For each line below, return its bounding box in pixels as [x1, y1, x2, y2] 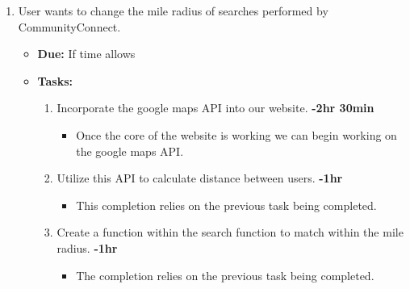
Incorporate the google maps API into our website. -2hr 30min [56, 99, 374, 116]
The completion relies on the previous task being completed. [76, 266, 374, 283]
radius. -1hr [56, 239, 118, 256]
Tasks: [37, 72, 73, 89]
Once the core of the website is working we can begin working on [76, 126, 397, 143]
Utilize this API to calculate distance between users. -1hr [56, 170, 343, 186]
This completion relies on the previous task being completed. [76, 196, 377, 213]
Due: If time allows [37, 45, 136, 62]
